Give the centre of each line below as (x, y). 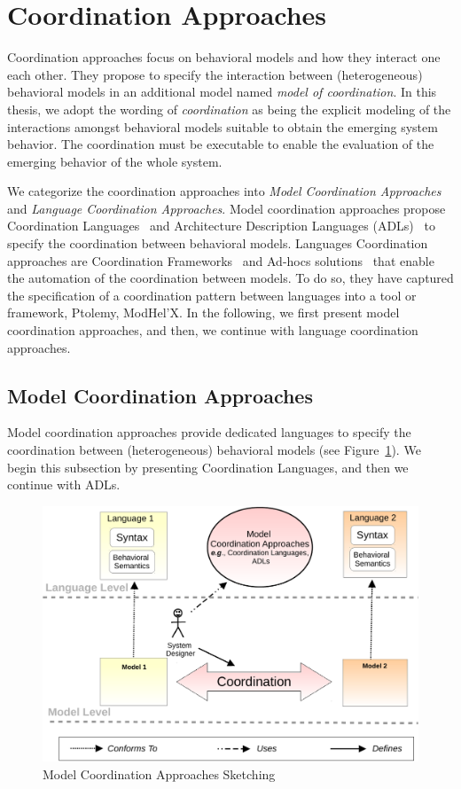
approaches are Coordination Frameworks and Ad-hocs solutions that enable (221, 260)
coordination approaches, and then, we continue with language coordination (213, 330)
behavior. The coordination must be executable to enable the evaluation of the (221, 144)
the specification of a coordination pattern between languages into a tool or (212, 295)
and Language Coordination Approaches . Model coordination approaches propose (227, 208)
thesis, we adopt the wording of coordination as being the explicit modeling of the (229, 109)
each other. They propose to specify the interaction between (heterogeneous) (215, 74)
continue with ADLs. (64, 484)
